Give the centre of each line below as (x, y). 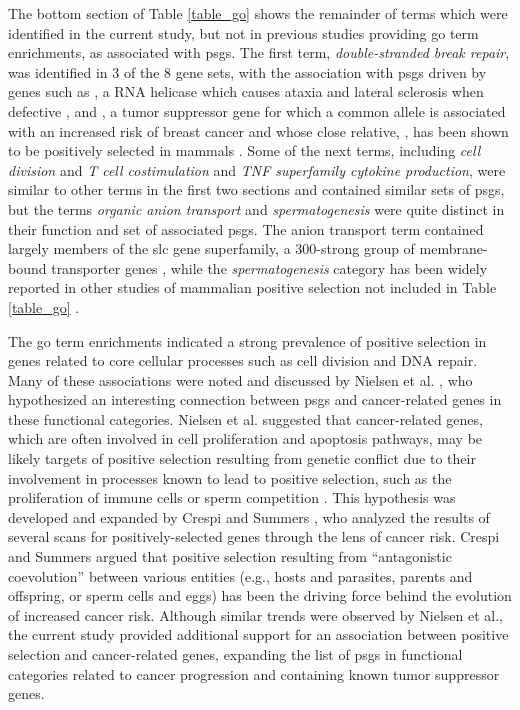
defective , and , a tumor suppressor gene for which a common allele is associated (257, 110)
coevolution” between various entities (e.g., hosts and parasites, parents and (240, 575)
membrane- (453, 248)
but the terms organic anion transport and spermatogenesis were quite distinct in (256, 208)
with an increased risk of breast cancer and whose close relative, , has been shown (258, 130)
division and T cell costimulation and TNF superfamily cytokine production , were (257, 169)
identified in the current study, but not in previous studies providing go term (243, 32)
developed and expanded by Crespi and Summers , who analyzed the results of (249, 516)
